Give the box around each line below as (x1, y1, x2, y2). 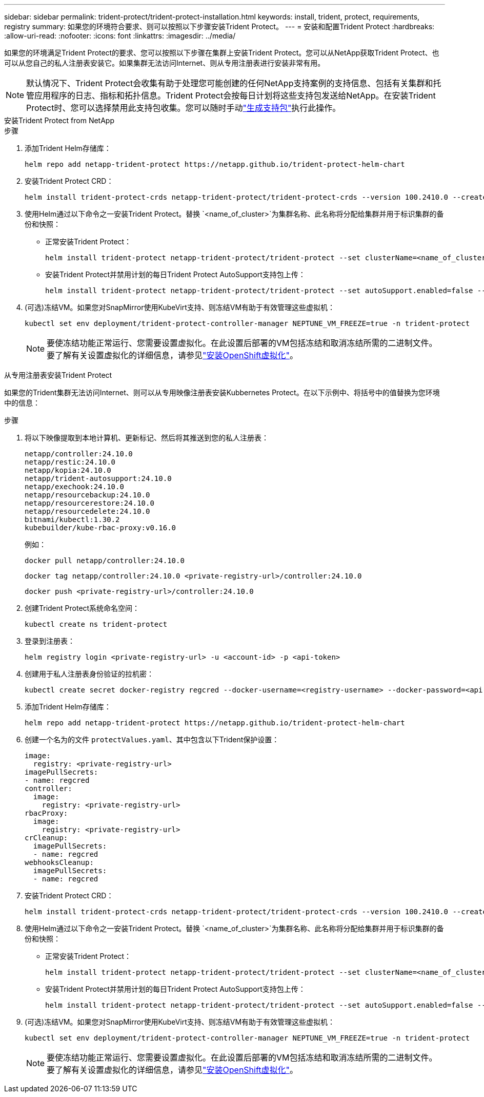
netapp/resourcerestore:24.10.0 (25, 499, 154, 507)
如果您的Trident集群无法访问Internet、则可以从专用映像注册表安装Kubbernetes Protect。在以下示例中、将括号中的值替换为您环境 (4, 388, 440, 397)
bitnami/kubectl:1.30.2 (25, 515, 120, 524)
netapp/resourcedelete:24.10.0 (25, 507, 150, 515)
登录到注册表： (25, 637, 75, 645)
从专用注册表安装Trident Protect (4, 371, 112, 379)
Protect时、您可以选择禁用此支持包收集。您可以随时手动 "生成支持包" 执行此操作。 (26, 103, 341, 113)
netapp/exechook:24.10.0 (25, 483, 124, 491)
